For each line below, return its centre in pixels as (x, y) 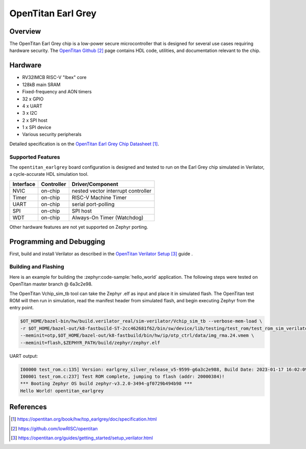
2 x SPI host (35, 120)
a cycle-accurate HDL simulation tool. (49, 174)
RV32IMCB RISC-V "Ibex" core (54, 77)
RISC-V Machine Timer (99, 197)
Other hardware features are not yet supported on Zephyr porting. (79, 227)
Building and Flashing (37, 267)
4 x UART (32, 106)
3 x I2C (30, 113)
